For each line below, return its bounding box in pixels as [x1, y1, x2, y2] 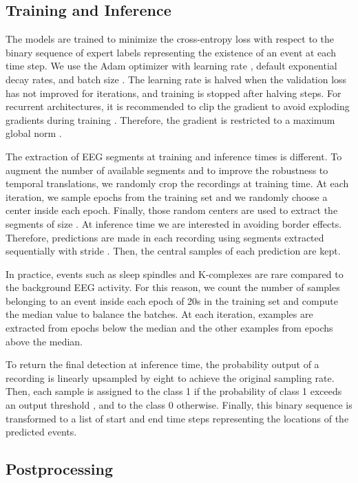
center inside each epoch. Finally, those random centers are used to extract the [6, 203, 338, 217]
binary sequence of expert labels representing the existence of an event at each [6, 45, 336, 59]
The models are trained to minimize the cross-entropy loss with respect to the [6, 32, 334, 46]
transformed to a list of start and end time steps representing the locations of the [6, 411, 349, 425]
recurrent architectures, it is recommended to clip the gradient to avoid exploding [6, 99, 350, 114]
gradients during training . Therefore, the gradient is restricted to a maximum [6, 112, 335, 127]
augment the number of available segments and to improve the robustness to [6, 162, 328, 177]
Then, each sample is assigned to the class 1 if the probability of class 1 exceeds [6, 384, 342, 398]
